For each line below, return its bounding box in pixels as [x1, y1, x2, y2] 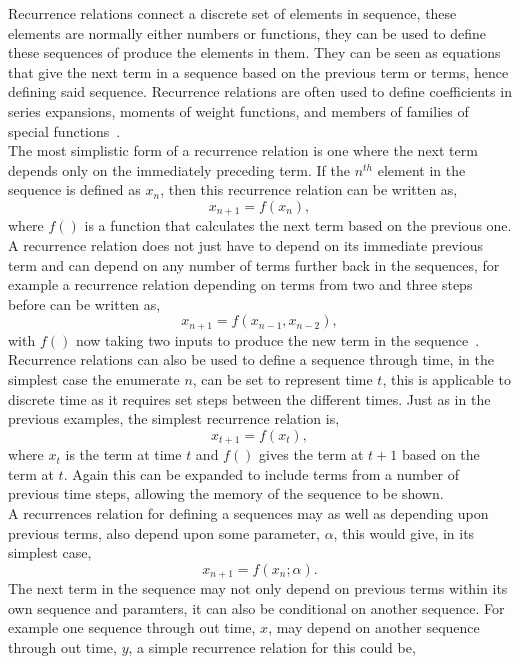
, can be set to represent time [192, 369, 373, 389]
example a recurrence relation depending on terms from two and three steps [8, 274, 473, 295]
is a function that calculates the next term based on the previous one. [84, 215, 512, 236]
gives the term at [259, 444, 364, 465]
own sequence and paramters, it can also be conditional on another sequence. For [8, 597, 505, 618]
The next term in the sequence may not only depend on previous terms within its [8, 578, 508, 599]
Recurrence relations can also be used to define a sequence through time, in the [8, 349, 494, 370]
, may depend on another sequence [268, 617, 480, 638]
